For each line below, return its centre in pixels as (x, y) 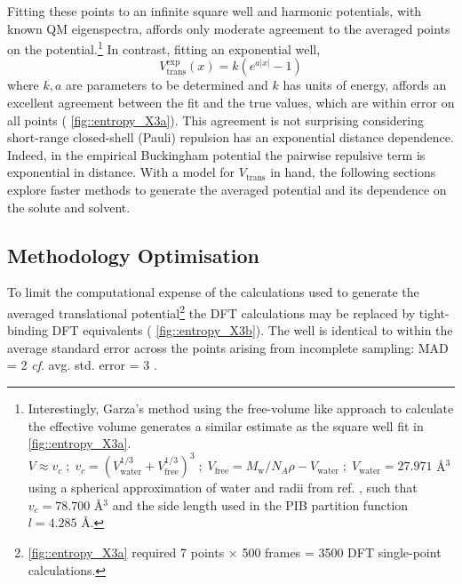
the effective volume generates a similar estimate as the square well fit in (226, 425)
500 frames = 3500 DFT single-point (342, 552)
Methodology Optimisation (134, 255)
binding (28, 330)
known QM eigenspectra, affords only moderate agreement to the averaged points (229, 28)
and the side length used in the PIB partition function (260, 504)
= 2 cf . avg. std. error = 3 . (82, 365)
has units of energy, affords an (365, 85)
